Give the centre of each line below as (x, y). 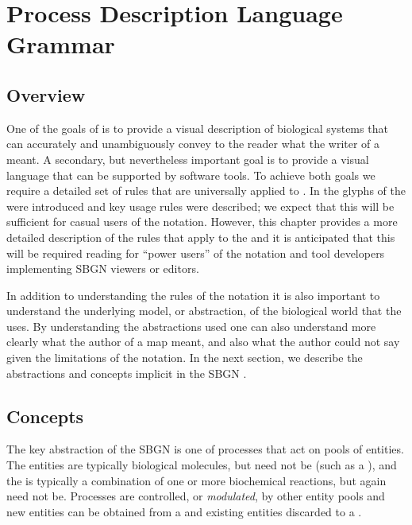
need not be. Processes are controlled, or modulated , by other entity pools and (196, 496)
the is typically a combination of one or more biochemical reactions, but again (196, 480)
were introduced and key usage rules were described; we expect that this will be (200, 206)
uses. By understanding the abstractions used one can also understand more (191, 326)
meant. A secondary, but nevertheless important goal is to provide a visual (188, 159)
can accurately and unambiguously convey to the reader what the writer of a (193, 144)
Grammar (61, 44)
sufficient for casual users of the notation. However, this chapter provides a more (202, 222)
